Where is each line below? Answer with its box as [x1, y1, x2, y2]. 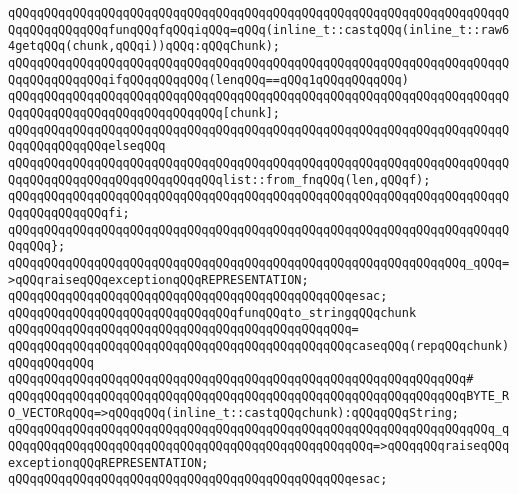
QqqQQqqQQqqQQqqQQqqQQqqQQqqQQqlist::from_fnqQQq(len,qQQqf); [8, 172, 431, 187]
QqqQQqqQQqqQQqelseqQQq [8, 139, 166, 154]
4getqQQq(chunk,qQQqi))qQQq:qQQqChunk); [8, 39, 281, 54]
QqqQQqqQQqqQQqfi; [8, 205, 130, 220]
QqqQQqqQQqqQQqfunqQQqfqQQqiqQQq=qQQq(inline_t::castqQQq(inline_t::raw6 [8, 22, 510, 37]
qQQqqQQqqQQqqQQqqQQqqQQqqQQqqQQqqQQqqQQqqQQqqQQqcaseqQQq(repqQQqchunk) [8, 339, 510, 354]
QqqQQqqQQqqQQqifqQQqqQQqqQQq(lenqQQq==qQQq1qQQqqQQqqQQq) [8, 72, 409, 87]
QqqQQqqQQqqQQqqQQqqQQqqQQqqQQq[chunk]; [8, 105, 281, 120]
